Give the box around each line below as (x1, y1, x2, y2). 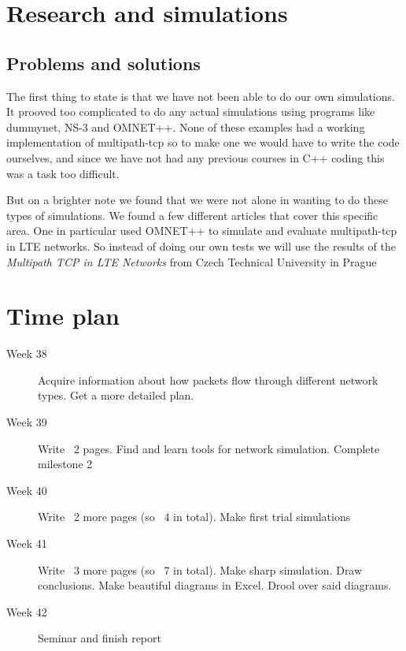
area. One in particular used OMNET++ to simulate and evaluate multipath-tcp (6, 222, 397, 239)
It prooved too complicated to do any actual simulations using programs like (6, 103, 375, 120)
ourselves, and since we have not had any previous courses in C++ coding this (6, 149, 385, 166)
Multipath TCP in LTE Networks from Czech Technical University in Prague (6, 253, 377, 270)
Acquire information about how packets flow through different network (38, 371, 378, 388)
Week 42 (6, 603, 47, 619)
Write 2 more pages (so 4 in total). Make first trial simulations (38, 508, 351, 525)
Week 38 (6, 345, 47, 362)
